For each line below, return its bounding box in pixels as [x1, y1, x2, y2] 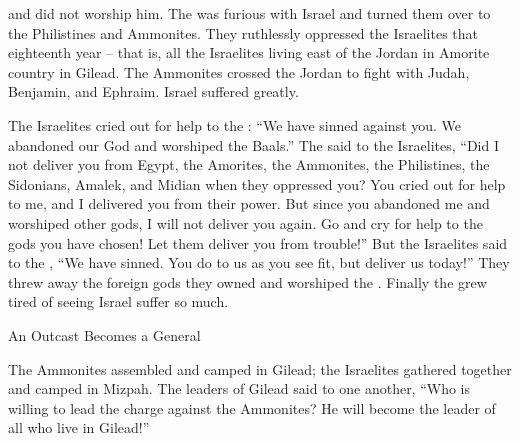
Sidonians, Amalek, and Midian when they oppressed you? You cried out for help [8, 173, 506, 194]
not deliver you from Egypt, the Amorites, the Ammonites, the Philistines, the [8, 154, 490, 175]
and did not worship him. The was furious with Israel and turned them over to [8, 3, 491, 23]
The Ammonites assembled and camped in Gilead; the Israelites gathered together [8, 358, 512, 379]
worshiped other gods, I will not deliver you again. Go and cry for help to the [8, 212, 483, 233]
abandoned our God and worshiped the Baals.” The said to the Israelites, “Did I [8, 134, 499, 155]
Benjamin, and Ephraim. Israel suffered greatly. [8, 81, 299, 102]
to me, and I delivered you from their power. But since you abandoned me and [8, 193, 490, 214]
